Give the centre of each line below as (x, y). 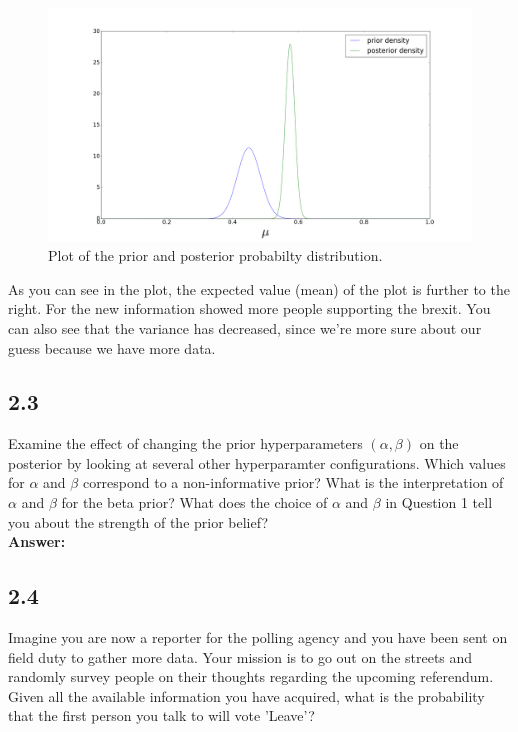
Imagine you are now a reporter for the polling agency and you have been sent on (258, 637)
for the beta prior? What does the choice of (194, 502)
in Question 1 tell (439, 502)
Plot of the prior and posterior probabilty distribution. (215, 255)
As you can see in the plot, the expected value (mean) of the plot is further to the (259, 288)
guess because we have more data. (112, 347)
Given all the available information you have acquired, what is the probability (246, 695)
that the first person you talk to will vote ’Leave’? (161, 715)
